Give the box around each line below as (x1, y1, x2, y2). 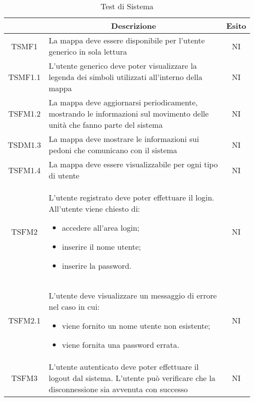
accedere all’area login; (62, 222, 140, 233)
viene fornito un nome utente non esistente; (62, 320, 211, 331)
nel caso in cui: (48, 301, 100, 312)
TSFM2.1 (8, 314, 41, 326)
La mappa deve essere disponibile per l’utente (48, 35, 205, 46)
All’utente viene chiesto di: (48, 203, 140, 214)
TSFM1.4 (8, 164, 41, 176)
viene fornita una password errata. (62, 339, 179, 350)
